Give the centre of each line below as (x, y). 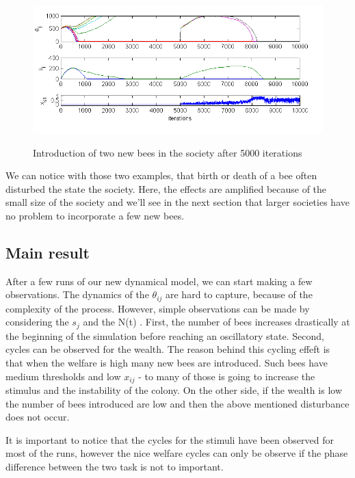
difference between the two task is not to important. (115, 467)
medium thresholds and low (63, 376)
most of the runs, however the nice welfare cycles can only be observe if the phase (177, 453)
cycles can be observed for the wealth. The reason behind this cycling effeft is (168, 349)
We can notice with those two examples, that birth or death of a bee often (161, 175)
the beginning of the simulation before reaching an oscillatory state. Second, (165, 335)
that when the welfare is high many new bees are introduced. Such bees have (167, 363)
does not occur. (38, 417)
